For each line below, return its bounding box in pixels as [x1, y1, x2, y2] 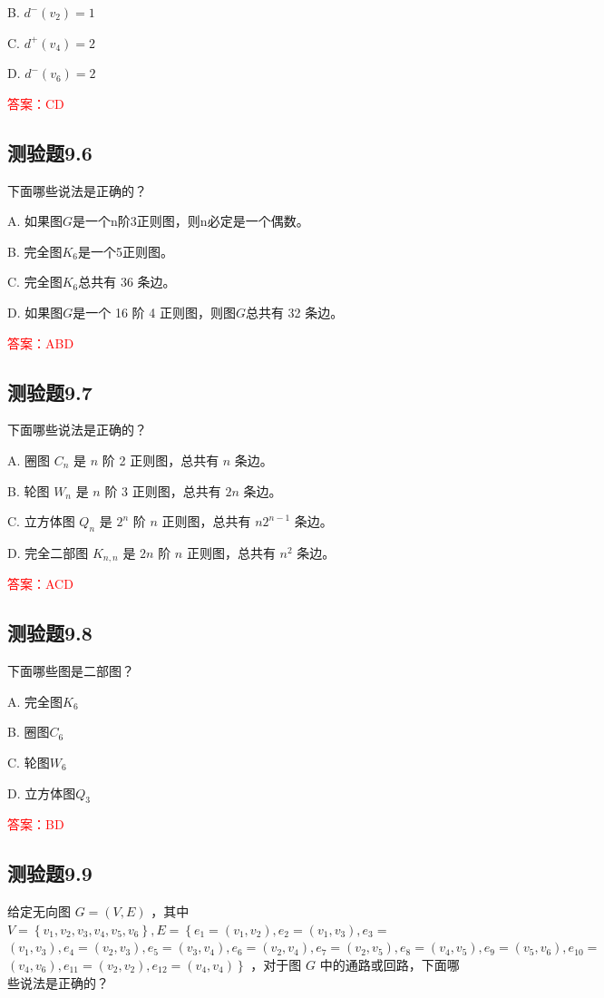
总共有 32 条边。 [245, 302, 344, 321]
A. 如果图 [7, 211, 63, 230]
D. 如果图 [7, 302, 63, 321]
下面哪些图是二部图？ [7, 661, 134, 680]
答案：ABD [7, 333, 74, 352]
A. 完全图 [7, 691, 63, 710]
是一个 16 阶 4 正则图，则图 [73, 302, 236, 321]
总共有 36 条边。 [78, 272, 176, 291]
